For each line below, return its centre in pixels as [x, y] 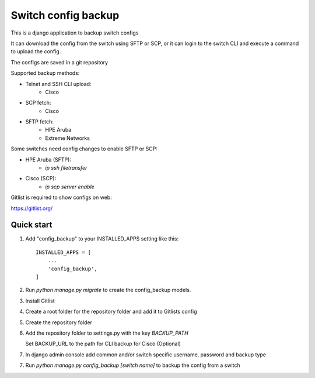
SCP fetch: [38, 103]
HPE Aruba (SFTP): [48, 159]
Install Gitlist [40, 301]
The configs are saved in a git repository [59, 62]
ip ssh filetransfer [66, 168]
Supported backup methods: [45, 73]
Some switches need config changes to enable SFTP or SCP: [84, 149]
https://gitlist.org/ [32, 208]
